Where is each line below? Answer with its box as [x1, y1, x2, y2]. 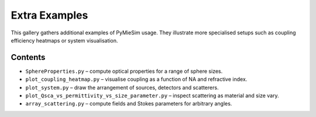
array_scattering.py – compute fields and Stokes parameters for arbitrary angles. [25, 100, 232, 107]
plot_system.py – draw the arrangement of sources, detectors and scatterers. [25, 84, 219, 91]
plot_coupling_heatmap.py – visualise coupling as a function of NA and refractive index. [25, 76, 248, 83]
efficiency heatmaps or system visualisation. [11, 37, 118, 44]
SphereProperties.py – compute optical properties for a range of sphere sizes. [25, 68, 223, 75]
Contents [11, 52, 46, 62]
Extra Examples [11, 9, 88, 22]
